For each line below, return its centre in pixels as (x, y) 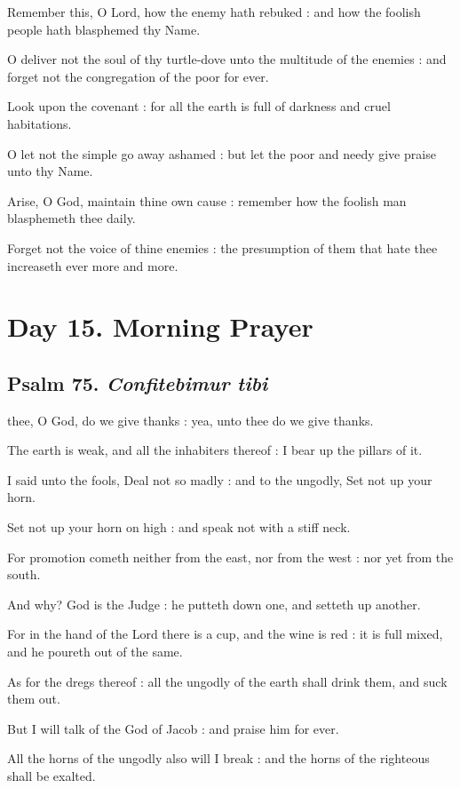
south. (24, 574)
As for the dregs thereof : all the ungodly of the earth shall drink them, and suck (227, 681)
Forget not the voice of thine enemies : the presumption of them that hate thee (222, 247)
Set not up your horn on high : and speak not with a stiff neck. (179, 527)
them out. (34, 699)
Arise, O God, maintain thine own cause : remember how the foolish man (207, 200)
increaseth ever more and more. (93, 265)
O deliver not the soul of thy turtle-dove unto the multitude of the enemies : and (227, 59)
